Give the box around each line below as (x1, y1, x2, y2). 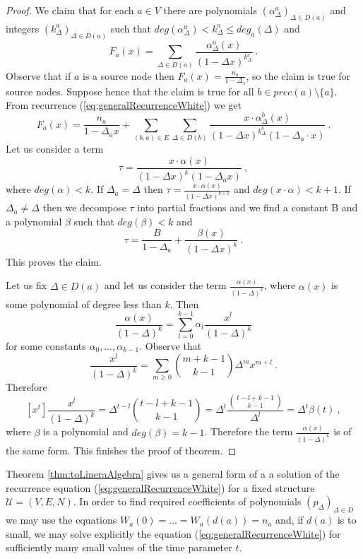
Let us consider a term (6, 141, 104, 156)
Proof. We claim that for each (6, 3, 134, 17)
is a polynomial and (43, 424, 129, 439)
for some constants (6, 338, 86, 353)
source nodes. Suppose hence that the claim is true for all (6, 83, 254, 98)
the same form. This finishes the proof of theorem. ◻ (6, 442, 237, 457)
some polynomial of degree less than (6, 296, 162, 311)
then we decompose (42, 200, 126, 215)
